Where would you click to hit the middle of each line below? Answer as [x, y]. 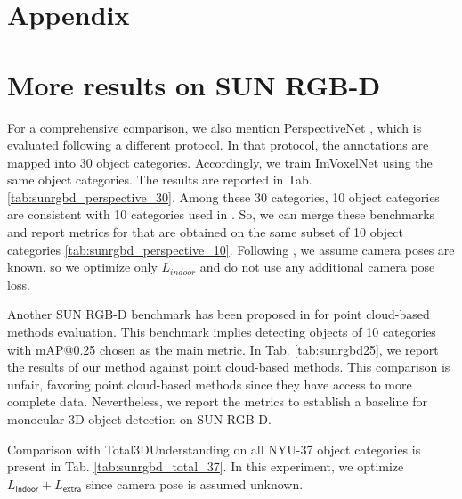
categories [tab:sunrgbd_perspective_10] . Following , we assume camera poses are [231, 249]
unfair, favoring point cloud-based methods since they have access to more [210, 384]
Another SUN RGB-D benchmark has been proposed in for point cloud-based [219, 314]
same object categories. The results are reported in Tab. [160, 180]
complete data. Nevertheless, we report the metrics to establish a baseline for [217, 401]
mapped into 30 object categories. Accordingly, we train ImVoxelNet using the [220, 162]
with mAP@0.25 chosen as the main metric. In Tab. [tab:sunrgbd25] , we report [223, 349]
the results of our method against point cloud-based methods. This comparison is [229, 367]
